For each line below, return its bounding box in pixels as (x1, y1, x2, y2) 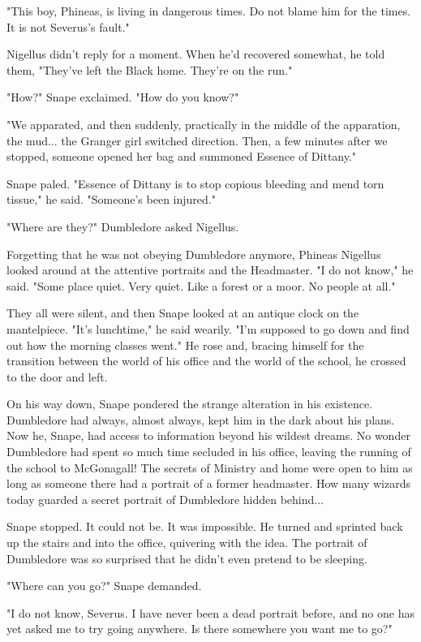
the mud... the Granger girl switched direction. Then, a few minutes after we (6, 131, 388, 149)
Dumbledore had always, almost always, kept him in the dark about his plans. (6, 411, 395, 428)
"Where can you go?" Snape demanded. (6, 577, 202, 594)
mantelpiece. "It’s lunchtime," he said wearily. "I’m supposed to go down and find (6, 320, 410, 337)
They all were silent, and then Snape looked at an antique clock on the (6, 304, 359, 321)
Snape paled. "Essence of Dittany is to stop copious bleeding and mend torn (6, 175, 384, 192)
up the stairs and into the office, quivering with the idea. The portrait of (6, 534, 367, 551)
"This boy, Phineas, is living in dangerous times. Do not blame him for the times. (6, 2, 411, 19)
